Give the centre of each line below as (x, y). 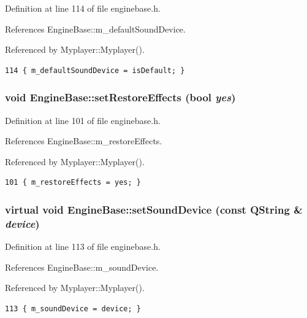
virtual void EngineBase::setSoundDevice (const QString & (154, 209)
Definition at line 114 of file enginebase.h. (83, 8)
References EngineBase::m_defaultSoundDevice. (95, 29)
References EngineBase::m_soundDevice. (82, 267)
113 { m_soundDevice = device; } (73, 308)
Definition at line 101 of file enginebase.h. (83, 120)
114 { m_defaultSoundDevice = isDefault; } (95, 70)
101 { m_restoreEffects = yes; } (73, 183)
